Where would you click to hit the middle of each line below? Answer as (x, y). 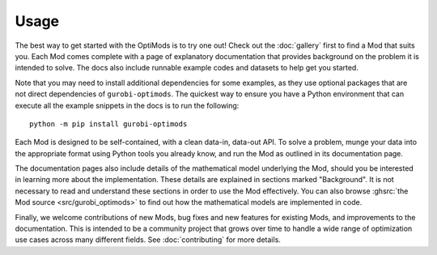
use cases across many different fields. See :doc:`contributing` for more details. (148, 240)
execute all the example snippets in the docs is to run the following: (127, 105)
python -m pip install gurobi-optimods (108, 124)
